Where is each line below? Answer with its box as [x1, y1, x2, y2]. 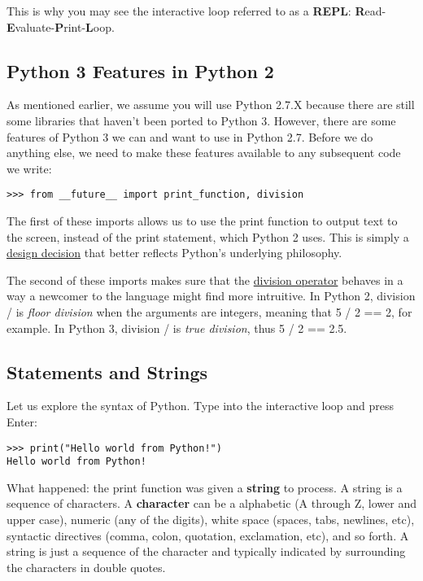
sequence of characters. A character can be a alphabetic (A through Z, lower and [7, 495, 416, 512]
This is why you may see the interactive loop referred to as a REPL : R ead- [7, 2, 386, 19]
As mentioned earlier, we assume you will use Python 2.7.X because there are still [7, 96, 415, 113]
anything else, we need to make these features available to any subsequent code [7, 144, 401, 161]
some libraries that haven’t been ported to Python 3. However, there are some [7, 111, 396, 129]
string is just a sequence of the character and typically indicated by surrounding [7, 543, 406, 560]
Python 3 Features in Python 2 [7, 58, 274, 83]
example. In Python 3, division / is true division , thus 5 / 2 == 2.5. [7, 319, 347, 336]
